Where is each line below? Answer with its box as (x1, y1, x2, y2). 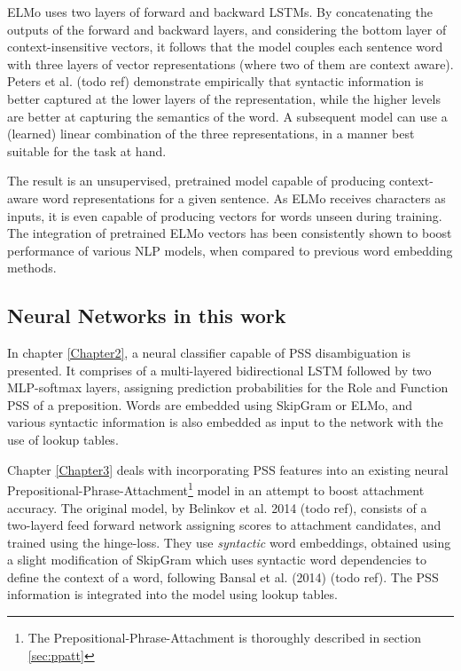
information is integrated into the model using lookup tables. (7, 585, 338, 604)
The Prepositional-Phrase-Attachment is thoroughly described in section (27, 628, 421, 647)
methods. (7, 258, 57, 277)
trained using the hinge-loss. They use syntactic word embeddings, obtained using (7, 533, 451, 551)
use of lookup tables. (7, 430, 119, 449)
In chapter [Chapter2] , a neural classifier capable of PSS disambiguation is (7, 343, 410, 362)
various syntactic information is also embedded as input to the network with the (7, 413, 443, 431)
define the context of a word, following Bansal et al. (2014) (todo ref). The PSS (7, 567, 439, 586)
